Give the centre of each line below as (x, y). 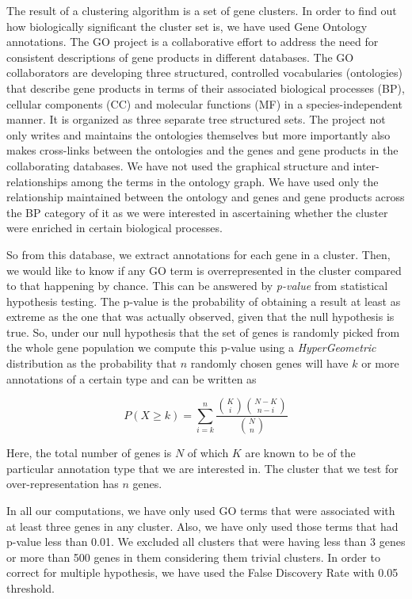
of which (208, 453)
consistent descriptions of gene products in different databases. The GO (180, 57)
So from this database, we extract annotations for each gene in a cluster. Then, (198, 254)
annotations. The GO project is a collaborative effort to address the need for (193, 42)
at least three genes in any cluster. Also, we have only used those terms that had (202, 526)
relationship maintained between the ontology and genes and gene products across (206, 197)
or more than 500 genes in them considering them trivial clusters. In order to (193, 557)
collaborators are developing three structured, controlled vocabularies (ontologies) (204, 72)
